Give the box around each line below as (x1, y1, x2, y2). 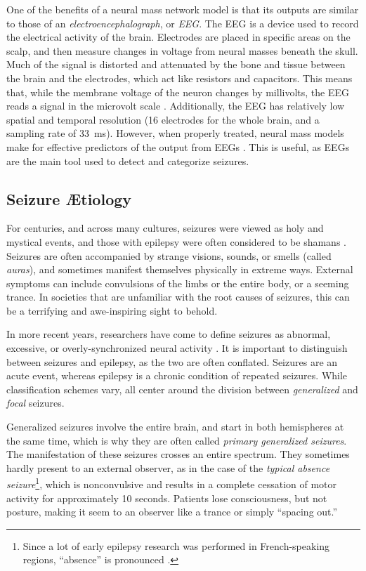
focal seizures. (6, 395, 65, 410)
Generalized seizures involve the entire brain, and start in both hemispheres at (6, 419, 344, 434)
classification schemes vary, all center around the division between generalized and (6, 381, 358, 396)
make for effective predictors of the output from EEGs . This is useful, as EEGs (6, 139, 350, 154)
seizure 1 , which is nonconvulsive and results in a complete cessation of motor (6, 475, 337, 492)
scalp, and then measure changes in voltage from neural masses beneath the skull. (6, 43, 358, 58)
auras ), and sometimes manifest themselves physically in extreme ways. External (6, 262, 353, 277)
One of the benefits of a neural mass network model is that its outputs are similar (6, 2, 359, 16)
